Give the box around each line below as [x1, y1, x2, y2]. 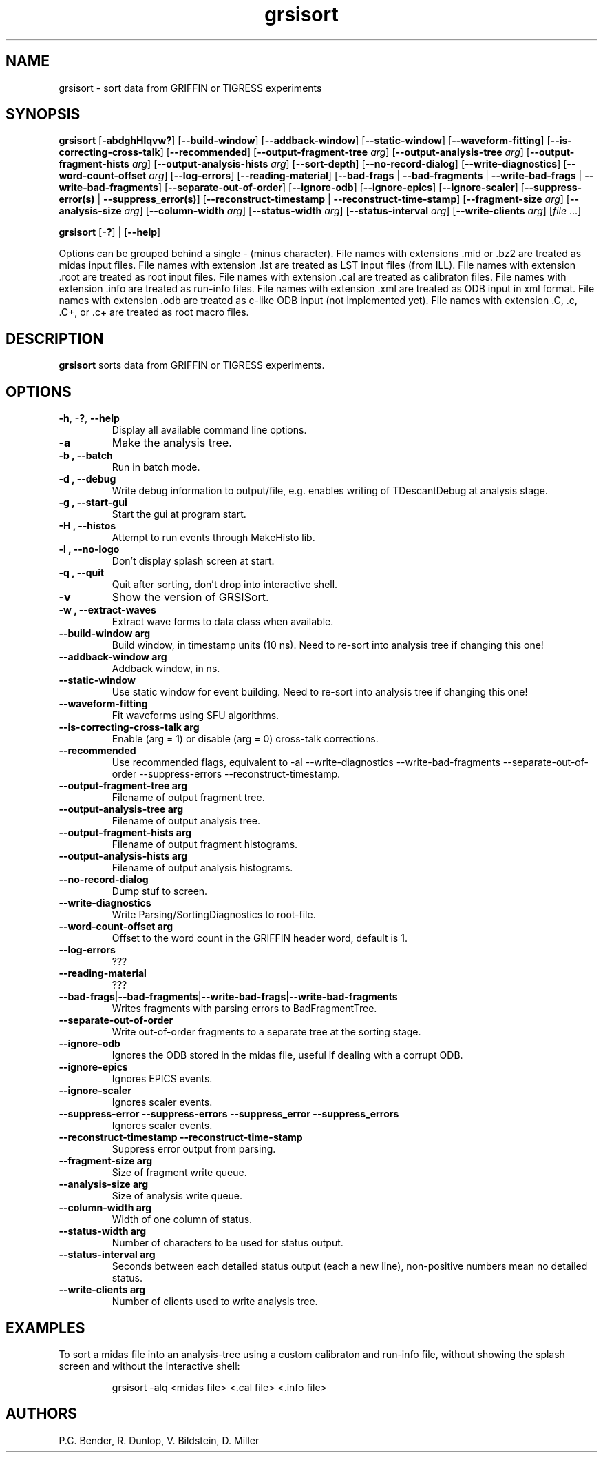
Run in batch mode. [112, 461, 200, 474]
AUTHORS [6, 1405, 78, 1423]
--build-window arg [59, 627, 151, 640]
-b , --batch [59, 449, 113, 462]
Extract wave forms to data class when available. [112, 616, 334, 628]
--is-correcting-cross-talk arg [59, 721, 200, 733]
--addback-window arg [59, 651, 167, 663]
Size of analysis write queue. [112, 1190, 243, 1202]
